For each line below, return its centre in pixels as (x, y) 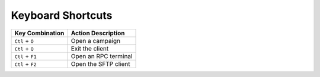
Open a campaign (96, 41)
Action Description (98, 33)
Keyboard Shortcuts (62, 15)
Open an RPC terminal (102, 56)
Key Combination (39, 33)
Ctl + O (24, 41)
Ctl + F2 (25, 63)
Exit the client (90, 48)
